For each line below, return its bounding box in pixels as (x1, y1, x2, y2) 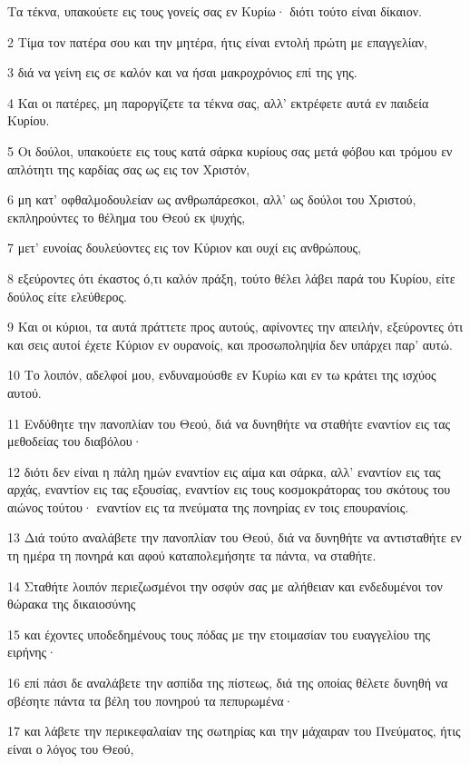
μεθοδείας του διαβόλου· (7, 432, 142, 451)
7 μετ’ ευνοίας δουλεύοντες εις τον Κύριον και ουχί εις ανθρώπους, (7, 238, 362, 257)
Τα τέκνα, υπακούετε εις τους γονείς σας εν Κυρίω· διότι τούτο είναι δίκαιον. (7, 2, 422, 20)
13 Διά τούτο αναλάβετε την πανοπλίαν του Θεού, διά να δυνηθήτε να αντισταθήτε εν (7, 528, 462, 547)
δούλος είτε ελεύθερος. (7, 286, 127, 305)
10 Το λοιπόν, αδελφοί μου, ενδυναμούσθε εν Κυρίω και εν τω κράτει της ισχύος (7, 365, 436, 384)
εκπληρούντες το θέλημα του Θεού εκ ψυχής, (7, 207, 246, 226)
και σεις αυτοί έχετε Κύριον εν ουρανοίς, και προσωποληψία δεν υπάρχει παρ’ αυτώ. (7, 334, 453, 353)
